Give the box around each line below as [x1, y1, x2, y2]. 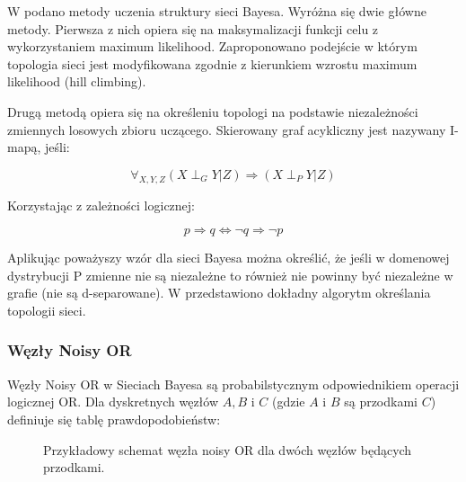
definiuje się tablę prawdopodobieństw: [7, 409, 221, 428]
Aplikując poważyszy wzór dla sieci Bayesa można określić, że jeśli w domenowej [7, 248, 450, 267]
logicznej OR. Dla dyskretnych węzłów [7, 392, 219, 411]
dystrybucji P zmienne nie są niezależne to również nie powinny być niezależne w [7, 265, 453, 284]
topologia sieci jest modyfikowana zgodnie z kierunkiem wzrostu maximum [7, 54, 418, 73]
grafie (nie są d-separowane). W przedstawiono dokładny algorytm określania [7, 283, 431, 302]
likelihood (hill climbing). [7, 72, 146, 91]
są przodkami [344, 392, 418, 411]
